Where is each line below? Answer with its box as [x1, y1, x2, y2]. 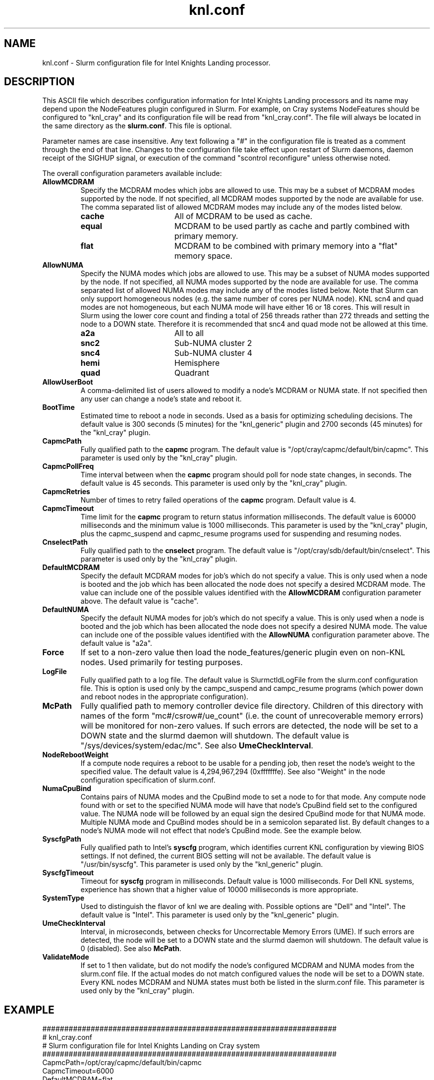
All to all [174, 328, 204, 339]
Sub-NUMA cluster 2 [174, 338, 252, 348]
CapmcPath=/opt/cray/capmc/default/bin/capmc [42, 1058, 202, 1067]
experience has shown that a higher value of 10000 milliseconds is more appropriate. [80, 885, 358, 894]
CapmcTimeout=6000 [42, 1067, 114, 1076]
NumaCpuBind [42, 784, 92, 793]
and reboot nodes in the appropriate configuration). [80, 692, 249, 701]
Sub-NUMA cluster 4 [174, 348, 253, 358]
